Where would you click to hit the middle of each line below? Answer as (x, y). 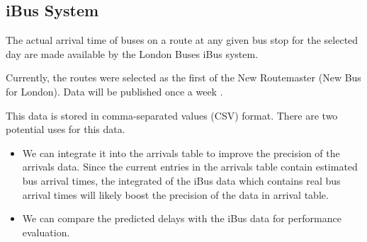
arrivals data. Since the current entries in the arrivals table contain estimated (190, 167)
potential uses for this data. (66, 129)
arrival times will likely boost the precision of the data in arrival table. (175, 194)
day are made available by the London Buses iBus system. (132, 53)
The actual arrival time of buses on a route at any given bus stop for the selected (182, 40)
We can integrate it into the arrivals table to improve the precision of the (181, 152)
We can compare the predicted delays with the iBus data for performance (182, 218)
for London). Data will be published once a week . (114, 91)
